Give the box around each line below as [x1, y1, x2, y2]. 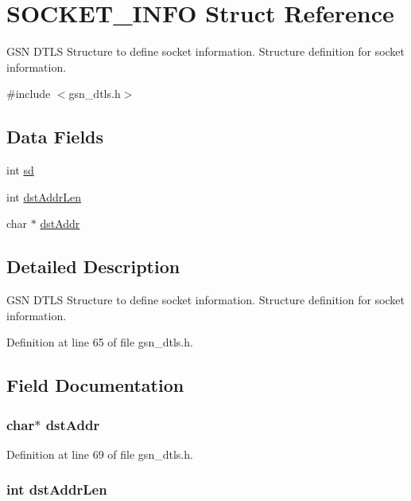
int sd [6, 162, 34, 178]
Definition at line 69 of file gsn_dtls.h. [6, 445, 193, 462]
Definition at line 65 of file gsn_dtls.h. [6, 334, 193, 350]
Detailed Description [6, 254, 180, 279]
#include [6, 85, 51, 102]
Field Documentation [6, 373, 184, 397]
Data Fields [6, 124, 104, 149]
